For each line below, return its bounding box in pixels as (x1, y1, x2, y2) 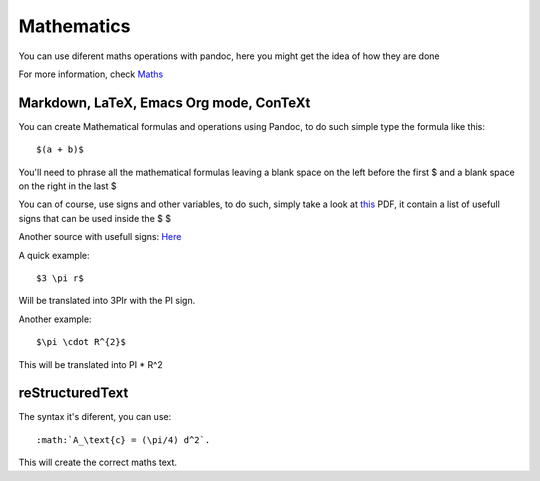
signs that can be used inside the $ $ (18, 212, 172, 224)
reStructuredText (18, 385, 129, 402)
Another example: (18, 313, 92, 325)
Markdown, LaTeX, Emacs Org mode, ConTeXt (18, 94, 311, 111)
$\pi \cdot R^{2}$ (36, 336, 127, 348)
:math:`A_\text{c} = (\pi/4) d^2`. (36, 434, 211, 445)
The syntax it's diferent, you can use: (18, 411, 172, 423)
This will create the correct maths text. (18, 456, 178, 469)
